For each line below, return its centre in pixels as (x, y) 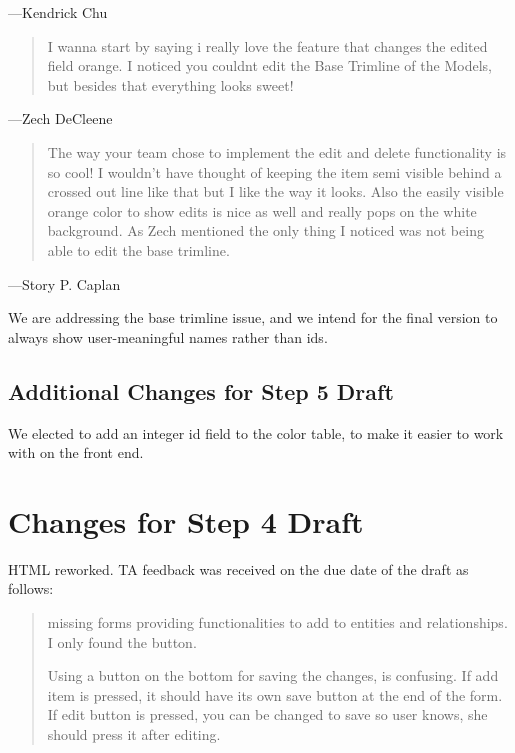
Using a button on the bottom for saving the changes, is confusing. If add (273, 675)
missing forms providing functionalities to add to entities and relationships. (277, 622)
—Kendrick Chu (58, 12)
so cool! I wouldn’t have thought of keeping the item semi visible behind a (274, 171)
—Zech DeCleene (60, 118)
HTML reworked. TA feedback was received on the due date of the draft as (238, 568)
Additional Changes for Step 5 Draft (201, 390)
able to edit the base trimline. (138, 249)
